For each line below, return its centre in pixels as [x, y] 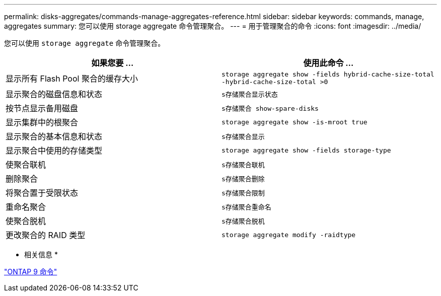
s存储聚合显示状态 [250, 94]
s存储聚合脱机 [243, 221]
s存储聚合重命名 [246, 207]
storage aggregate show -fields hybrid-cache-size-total [328, 74]
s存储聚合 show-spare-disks [270, 108]
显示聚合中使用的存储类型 [54, 151]
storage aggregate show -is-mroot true [295, 122]
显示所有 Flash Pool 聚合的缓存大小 [72, 79]
